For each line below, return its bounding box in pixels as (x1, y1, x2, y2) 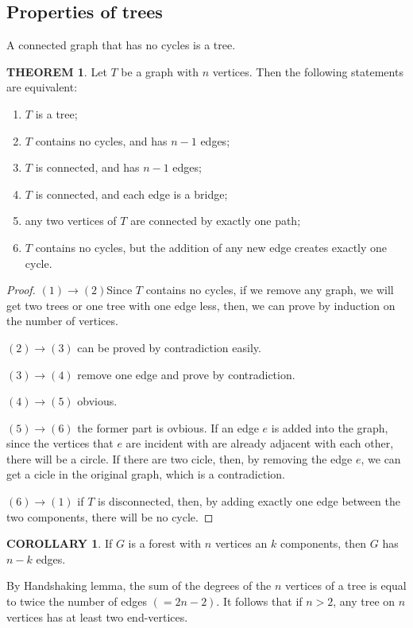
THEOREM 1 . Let (6, 63, 107, 79)
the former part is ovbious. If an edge (77, 419, 259, 436)
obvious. (77, 393, 118, 409)
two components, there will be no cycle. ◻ (6, 508, 214, 525)
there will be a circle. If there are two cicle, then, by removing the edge (6, 450, 353, 467)
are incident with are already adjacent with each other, (125, 435, 394, 452)
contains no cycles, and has (35, 132, 168, 149)
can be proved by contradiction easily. (77, 339, 261, 355)
